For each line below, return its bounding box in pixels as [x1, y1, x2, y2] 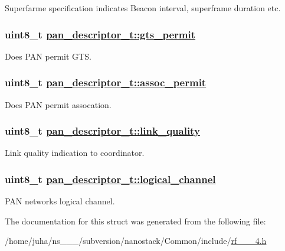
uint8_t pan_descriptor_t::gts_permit [5, 27, 196, 41]
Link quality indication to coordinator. [5, 146, 145, 159]
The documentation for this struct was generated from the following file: [5, 214, 266, 227]
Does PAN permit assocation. [5, 98, 112, 110]
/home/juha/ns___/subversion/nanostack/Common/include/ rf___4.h [5, 234, 267, 247]
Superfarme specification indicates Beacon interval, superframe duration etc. [5, 2, 281, 14]
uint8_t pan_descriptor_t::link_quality [5, 123, 200, 138]
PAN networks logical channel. [5, 195, 115, 207]
